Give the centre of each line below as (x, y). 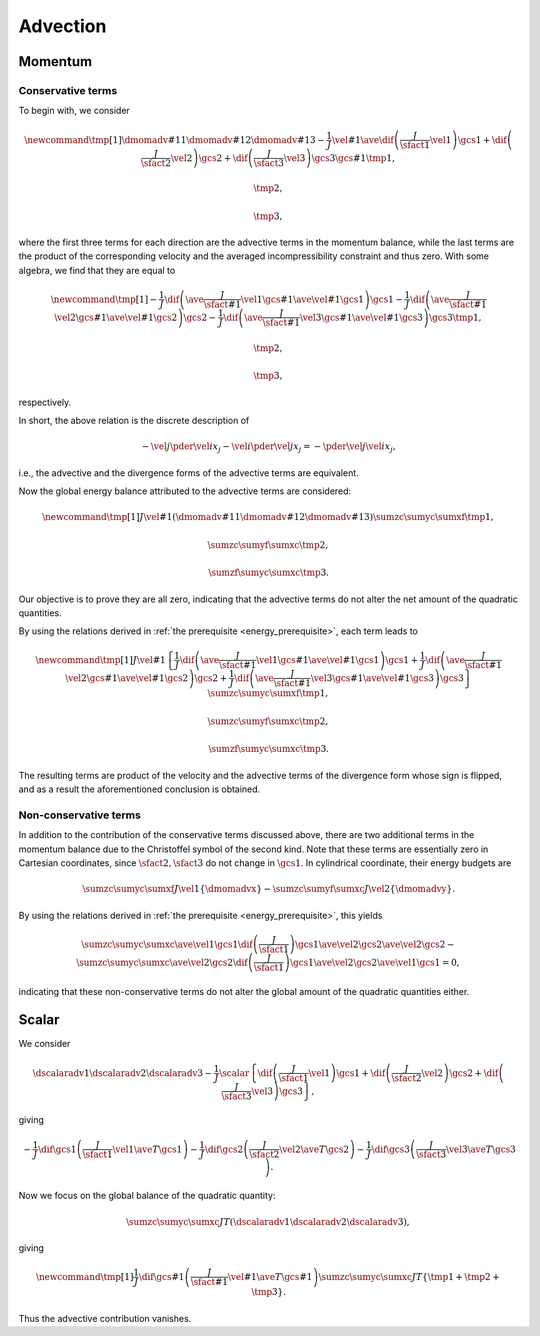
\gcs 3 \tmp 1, (455, 317)
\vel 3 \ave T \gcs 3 (481, 1149)
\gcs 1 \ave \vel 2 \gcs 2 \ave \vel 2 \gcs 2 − (375, 944)
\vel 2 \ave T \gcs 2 (314, 1149)
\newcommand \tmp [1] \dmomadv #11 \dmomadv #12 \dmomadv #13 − (174, 139)
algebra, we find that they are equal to (97, 270)
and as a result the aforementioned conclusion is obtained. (139, 789)
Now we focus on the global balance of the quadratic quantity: (147, 1196)
